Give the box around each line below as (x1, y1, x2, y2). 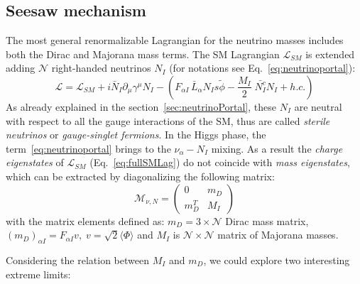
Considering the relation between (6, 252, 149, 267)
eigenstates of (6, 155, 64, 170)
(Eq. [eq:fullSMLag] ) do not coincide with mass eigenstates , (89, 155, 350, 170)
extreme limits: (6, 266, 71, 281)
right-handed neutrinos (51, 60, 151, 75)
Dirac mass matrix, (225, 213, 309, 228)
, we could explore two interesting (203, 252, 350, 267)
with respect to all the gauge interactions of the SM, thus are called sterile (6, 113, 330, 128)
